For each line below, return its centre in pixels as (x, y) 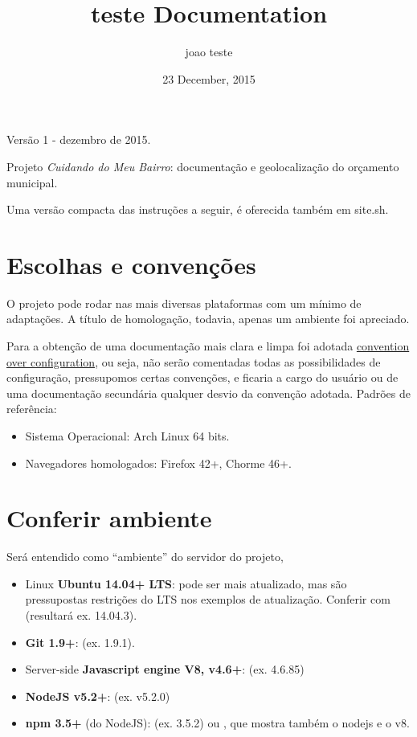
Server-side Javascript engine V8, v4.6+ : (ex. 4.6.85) (165, 669)
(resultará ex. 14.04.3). (81, 615)
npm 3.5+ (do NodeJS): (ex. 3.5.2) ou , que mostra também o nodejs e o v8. (217, 723)
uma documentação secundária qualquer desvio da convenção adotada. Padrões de (208, 393)
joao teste (209, 52)
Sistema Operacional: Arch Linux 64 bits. (127, 435)
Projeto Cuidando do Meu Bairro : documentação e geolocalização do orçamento (203, 166)
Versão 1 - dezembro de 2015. (79, 139)
